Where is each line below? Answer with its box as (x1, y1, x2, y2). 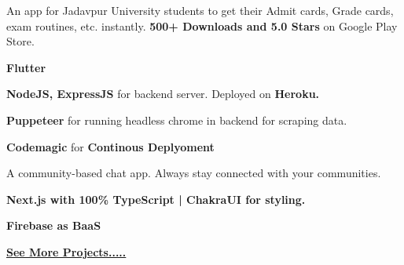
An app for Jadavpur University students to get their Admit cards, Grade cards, (6, 2, 394, 18)
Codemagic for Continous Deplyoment (6, 138, 215, 154)
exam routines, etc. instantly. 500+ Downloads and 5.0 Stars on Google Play (6, 17, 398, 34)
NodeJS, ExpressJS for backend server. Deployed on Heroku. (6, 85, 320, 102)
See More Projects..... (6, 243, 127, 260)
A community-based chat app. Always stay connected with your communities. (6, 165, 381, 181)
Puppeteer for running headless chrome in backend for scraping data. (6, 111, 347, 128)
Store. (6, 33, 35, 49)
